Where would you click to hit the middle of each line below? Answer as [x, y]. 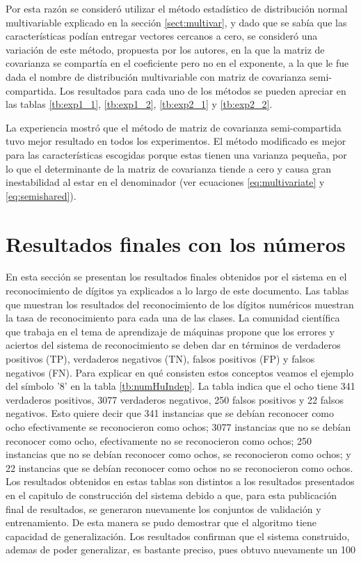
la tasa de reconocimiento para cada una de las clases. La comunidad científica [173, 318]
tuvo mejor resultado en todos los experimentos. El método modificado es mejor [176, 141]
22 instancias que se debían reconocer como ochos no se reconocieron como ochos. [179, 467]
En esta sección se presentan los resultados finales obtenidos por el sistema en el [176, 277]
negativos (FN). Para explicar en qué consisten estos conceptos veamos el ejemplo [180, 372]
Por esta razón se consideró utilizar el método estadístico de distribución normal [177, 8]
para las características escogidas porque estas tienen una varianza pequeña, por [176, 154]
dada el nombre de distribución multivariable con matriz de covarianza [156, 76]
